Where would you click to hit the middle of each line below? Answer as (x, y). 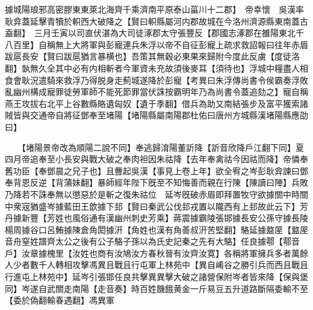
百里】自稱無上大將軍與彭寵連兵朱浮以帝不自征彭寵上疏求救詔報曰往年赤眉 (160, 44)
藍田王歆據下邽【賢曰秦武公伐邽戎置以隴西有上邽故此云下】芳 (186, 206)
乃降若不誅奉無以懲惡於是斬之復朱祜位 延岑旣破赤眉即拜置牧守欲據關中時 (152, 194)
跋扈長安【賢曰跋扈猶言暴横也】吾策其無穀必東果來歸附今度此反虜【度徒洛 (152, 56)
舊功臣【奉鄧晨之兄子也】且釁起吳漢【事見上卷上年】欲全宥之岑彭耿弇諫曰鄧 (156, 170)
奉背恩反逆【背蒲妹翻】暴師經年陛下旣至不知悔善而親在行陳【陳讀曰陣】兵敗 (156, 182)
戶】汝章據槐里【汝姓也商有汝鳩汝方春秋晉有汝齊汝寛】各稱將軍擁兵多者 (148, 253)
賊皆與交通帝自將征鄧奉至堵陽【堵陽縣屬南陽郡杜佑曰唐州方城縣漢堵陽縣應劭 (156, 115)
